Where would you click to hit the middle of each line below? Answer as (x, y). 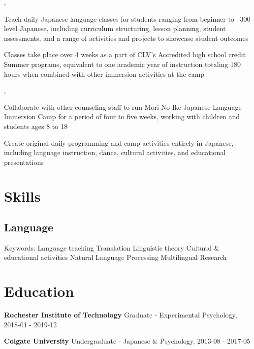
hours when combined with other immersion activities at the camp (104, 74)
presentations (24, 162)
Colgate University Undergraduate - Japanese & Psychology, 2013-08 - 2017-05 (127, 341)
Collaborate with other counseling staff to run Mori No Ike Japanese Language (123, 107)
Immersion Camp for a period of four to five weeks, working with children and (122, 116)
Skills (22, 196)
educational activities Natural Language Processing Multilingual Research (115, 257)
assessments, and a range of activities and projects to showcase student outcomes (126, 38)
